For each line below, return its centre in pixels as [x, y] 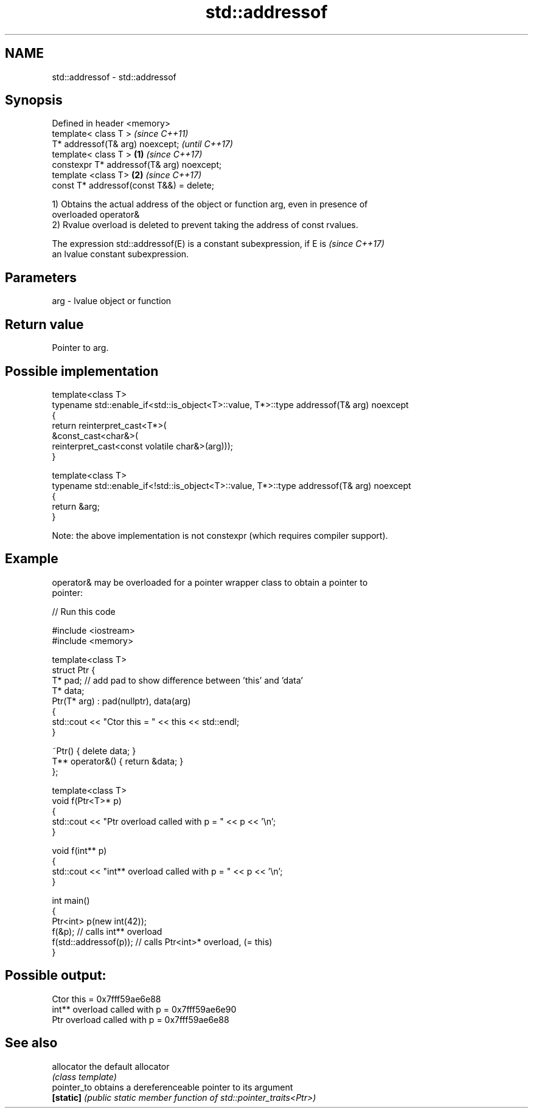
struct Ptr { [74, 670]
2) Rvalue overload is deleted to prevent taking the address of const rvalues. [205, 225]
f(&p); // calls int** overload [107, 931]
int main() [71, 900]
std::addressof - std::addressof [114, 77]
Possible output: [56, 976]
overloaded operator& [96, 215]
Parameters [41, 277]
